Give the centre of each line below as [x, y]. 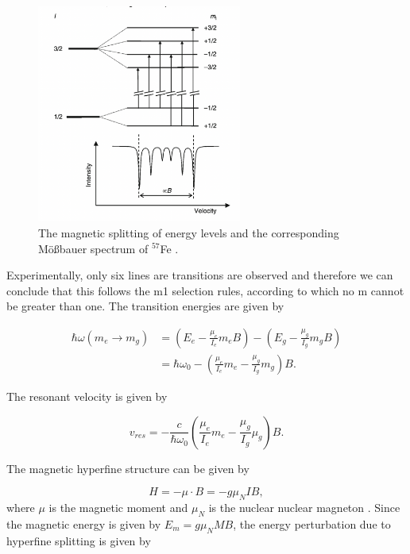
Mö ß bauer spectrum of [93, 248]
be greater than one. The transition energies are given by [145, 306]
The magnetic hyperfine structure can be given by [128, 468]
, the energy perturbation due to [312, 523]
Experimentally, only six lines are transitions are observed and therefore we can [200, 275]
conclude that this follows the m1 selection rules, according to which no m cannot [205, 290]
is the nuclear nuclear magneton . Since [304, 507]
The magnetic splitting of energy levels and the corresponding [189, 232]
